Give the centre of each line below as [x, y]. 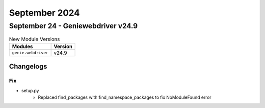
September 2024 [44, 13]
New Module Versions [35, 39]
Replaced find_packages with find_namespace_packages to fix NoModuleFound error [125, 97]
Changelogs [28, 67]
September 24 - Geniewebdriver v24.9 [73, 26]
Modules [23, 46]
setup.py [30, 90]
